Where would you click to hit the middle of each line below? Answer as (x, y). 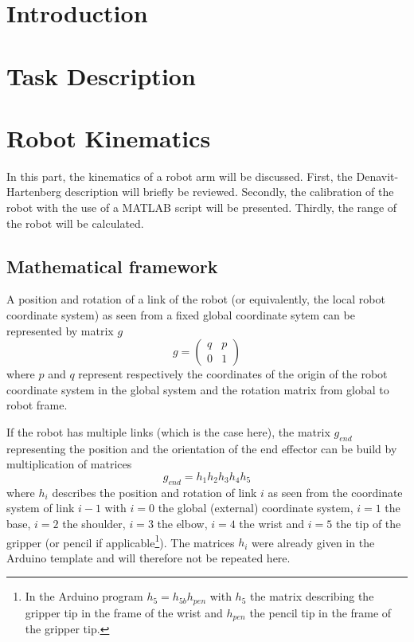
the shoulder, (94, 523)
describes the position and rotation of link (154, 492)
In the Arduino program (84, 596)
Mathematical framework (112, 266)
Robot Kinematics (109, 137)
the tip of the (368, 523)
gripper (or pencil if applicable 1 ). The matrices (121, 541)
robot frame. (37, 405)
